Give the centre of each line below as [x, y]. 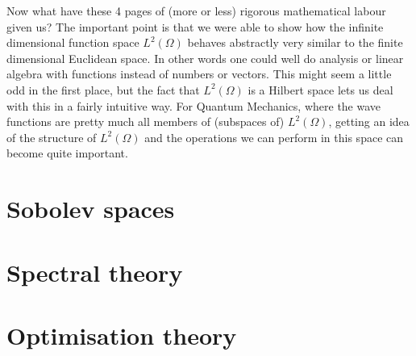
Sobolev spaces [91, 209]
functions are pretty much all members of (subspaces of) [146, 121]
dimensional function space [73, 42]
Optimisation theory [122, 335]
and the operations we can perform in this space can [274, 137]
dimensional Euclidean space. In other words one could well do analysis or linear [205, 58]
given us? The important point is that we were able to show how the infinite [195, 26]
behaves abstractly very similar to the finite [295, 42]
